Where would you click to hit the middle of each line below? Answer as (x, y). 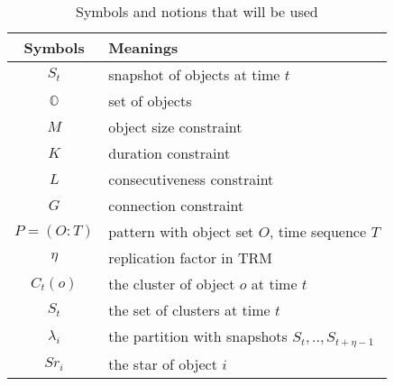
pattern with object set (181, 231)
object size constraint (175, 127)
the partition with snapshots (198, 336)
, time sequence (318, 231)
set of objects (150, 101)
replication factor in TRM (190, 257)
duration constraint (170, 153)
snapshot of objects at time (194, 74)
